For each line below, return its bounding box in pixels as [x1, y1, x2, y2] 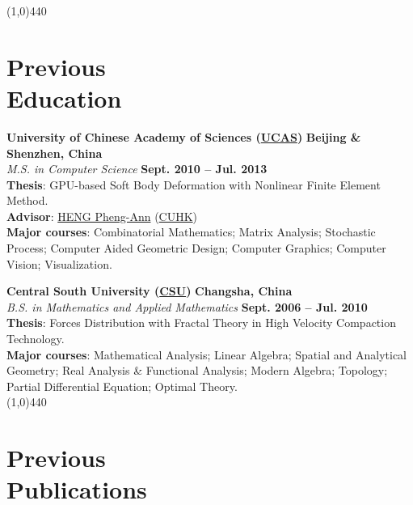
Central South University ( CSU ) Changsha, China [6, 282, 293, 299]
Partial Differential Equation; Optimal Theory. [6, 377, 238, 394]
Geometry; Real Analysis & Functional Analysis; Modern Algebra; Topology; [6, 362, 388, 379]
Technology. [6, 330, 65, 347]
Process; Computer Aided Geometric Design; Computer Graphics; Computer [6, 240, 386, 257]
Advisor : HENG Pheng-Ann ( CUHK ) [6, 207, 198, 224]
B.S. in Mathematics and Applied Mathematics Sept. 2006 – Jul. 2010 [6, 298, 368, 315]
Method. [6, 192, 48, 209]
